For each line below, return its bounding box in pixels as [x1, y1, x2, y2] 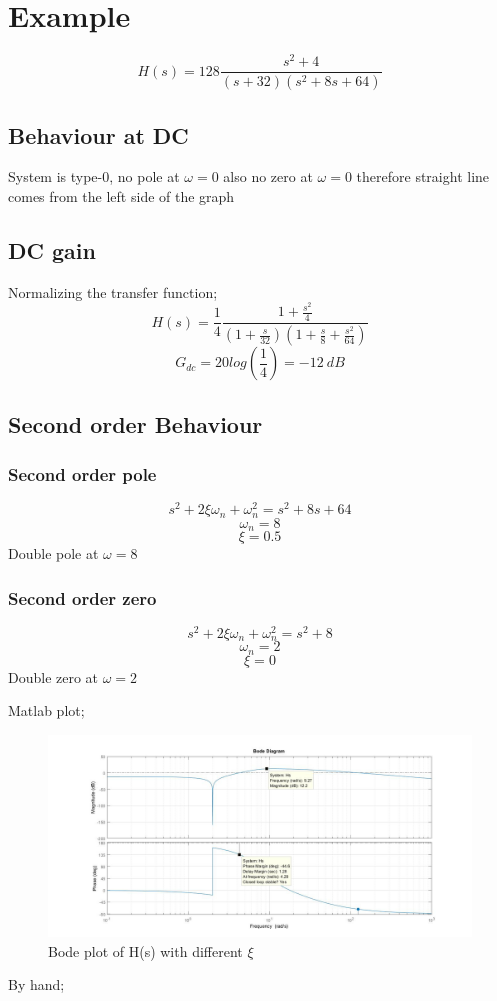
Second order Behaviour [8, 409, 263, 440]
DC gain [8, 234, 96, 265]
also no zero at [223, 166, 313, 187]
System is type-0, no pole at [8, 166, 180, 187]
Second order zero [8, 585, 157, 610]
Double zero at [8, 666, 99, 687]
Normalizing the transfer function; [8, 281, 218, 302]
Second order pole [8, 461, 157, 486]
